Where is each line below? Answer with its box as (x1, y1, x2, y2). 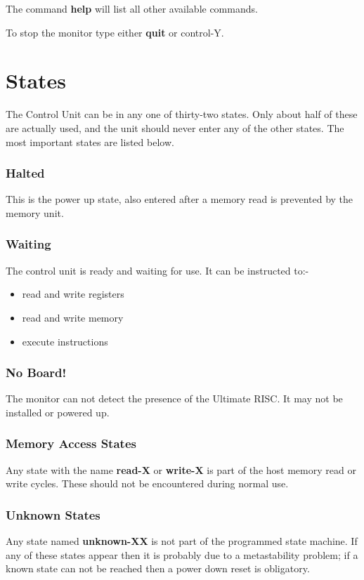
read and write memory (22, 310, 124, 324)
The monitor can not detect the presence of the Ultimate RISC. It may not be (6, 391, 343, 406)
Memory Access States (6, 435, 136, 452)
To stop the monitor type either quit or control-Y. (6, 25, 224, 39)
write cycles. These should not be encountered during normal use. (6, 476, 289, 491)
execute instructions (22, 334, 108, 348)
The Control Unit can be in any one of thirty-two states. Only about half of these (6, 107, 358, 121)
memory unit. (6, 205, 64, 220)
